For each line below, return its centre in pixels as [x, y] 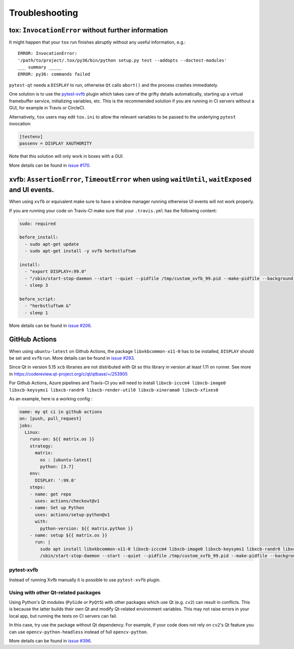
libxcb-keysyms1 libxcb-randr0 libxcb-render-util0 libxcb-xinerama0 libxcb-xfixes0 [114, 390]
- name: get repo [50, 494]
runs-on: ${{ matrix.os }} [62, 439]
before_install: [39, 237]
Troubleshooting [44, 13]
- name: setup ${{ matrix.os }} [69, 535]
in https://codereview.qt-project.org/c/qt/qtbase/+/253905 [68, 374]
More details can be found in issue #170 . [50, 165]
